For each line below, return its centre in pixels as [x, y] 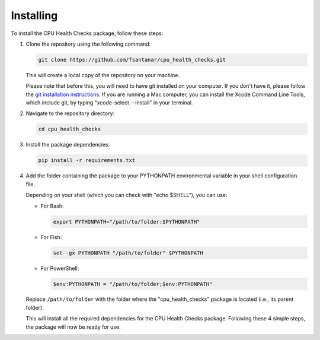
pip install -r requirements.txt [87, 161]
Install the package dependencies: [68, 145]
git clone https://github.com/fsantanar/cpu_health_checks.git [132, 60]
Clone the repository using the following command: [88, 44]
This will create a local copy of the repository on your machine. [103, 75]
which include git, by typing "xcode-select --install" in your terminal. [109, 103]
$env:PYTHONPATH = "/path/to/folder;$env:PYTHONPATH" [133, 284]
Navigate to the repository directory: [70, 113]
